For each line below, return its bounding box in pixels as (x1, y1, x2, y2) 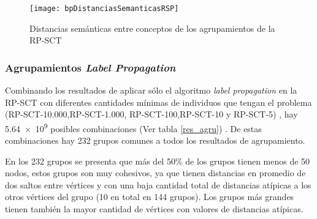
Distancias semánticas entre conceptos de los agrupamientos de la (29, 21, 275, 34)
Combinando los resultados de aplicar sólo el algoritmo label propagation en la (5, 84, 297, 97)
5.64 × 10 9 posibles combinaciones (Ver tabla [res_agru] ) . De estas (5, 120, 262, 135)
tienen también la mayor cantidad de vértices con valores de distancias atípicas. (5, 202, 304, 215)
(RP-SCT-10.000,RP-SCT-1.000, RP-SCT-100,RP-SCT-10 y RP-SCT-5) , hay (5, 108, 298, 121)
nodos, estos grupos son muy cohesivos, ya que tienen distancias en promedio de (5, 166, 306, 179)
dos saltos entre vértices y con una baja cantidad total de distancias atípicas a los (5, 178, 311, 191)
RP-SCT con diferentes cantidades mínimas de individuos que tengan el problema (5, 95, 312, 108)
